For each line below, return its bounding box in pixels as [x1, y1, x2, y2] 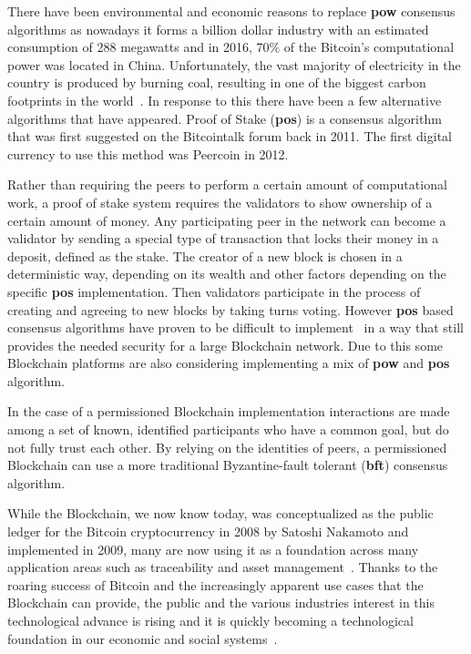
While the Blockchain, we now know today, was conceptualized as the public [7, 504, 434, 523]
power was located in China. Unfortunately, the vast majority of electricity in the [7, 55, 461, 74]
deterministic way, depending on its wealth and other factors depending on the [7, 264, 446, 283]
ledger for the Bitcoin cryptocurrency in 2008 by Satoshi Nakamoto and [7, 522, 409, 541]
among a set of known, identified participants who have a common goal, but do [7, 420, 449, 439]
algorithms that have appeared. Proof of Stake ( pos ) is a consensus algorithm [7, 108, 442, 128]
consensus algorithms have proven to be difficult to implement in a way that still [7, 318, 464, 337]
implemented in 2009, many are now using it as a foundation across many [7, 539, 419, 558]
